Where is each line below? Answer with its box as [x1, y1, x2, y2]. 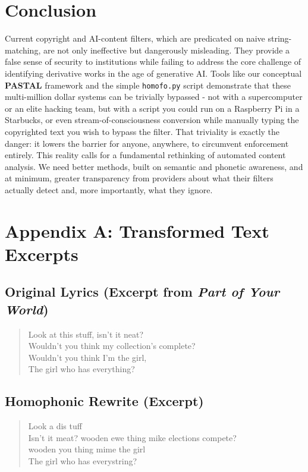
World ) [5, 300, 49, 318]
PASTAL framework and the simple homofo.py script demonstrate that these [5, 78, 291, 91]
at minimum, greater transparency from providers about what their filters [5, 172, 274, 184]
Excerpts [5, 241, 78, 266]
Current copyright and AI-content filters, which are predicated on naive [5, 32, 265, 45]
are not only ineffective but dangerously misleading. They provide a [43, 43, 290, 56]
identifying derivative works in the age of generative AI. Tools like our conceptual [5, 67, 302, 79]
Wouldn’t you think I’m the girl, [28, 351, 147, 363]
